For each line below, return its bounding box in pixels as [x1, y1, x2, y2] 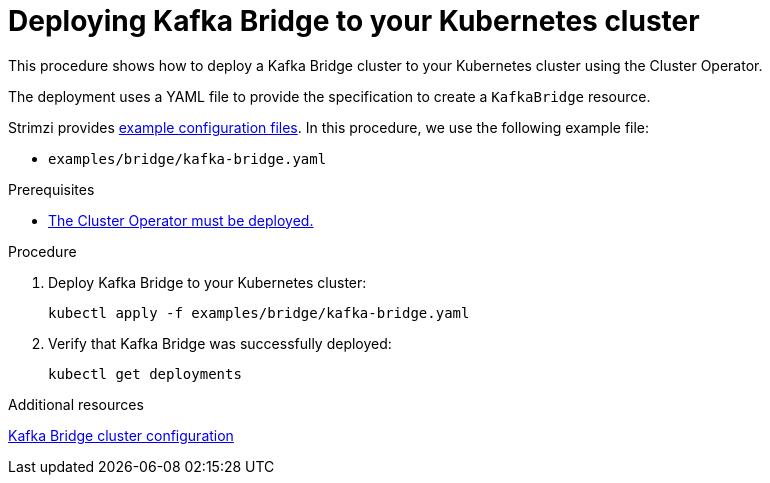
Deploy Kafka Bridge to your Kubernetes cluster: [48, 273, 367, 291]
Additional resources [8, 395, 144, 413]
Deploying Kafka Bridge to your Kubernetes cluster [8, 4, 700, 38]
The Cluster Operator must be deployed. [48, 211, 314, 229]
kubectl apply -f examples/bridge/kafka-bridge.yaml [48, 304, 470, 321]
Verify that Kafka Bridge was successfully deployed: [48, 334, 392, 352]
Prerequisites [8, 180, 95, 198]
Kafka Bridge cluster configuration [8, 426, 234, 444]
